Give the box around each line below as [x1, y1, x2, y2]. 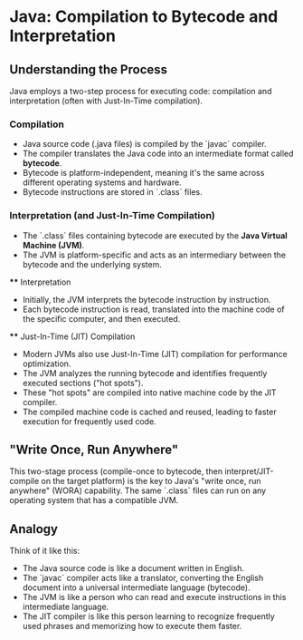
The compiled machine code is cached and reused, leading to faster [22, 406, 278, 417]
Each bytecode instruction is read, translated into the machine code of [22, 304, 285, 315]
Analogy [9, 521, 59, 537]
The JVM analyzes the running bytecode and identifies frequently [22, 367, 268, 378]
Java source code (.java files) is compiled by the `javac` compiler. [22, 139, 267, 150]
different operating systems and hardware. [22, 177, 183, 188]
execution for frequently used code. [22, 415, 156, 427]
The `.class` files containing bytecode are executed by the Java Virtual [22, 229, 288, 241]
